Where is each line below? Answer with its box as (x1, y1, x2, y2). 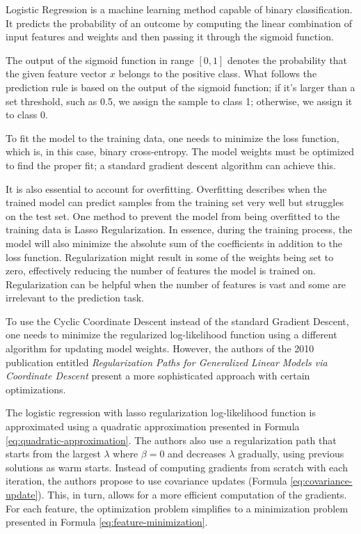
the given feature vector (6, 66, 107, 81)
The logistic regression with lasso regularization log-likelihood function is (6, 405, 316, 420)
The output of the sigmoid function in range (6, 52, 194, 67)
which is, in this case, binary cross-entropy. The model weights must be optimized (6, 144, 355, 159)
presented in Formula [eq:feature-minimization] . (6, 515, 208, 529)
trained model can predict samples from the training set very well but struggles (6, 195, 344, 210)
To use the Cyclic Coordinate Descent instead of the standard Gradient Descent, (6, 313, 349, 328)
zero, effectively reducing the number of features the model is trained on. (6, 263, 316, 278)
